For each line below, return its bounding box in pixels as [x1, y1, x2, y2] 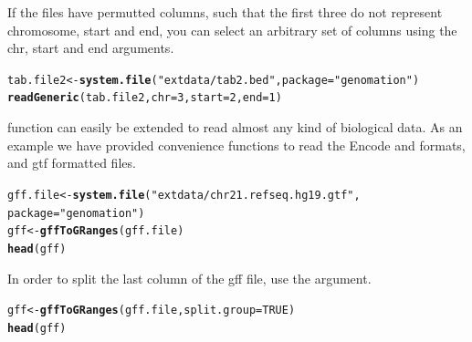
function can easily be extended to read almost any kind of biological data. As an [7, 118, 463, 137]
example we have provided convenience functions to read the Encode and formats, [7, 135, 466, 154]
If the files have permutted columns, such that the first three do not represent [7, 3, 443, 21]
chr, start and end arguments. [7, 38, 174, 57]
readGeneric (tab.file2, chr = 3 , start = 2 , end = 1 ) [7, 91, 282, 105]
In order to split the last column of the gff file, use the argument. [7, 268, 372, 287]
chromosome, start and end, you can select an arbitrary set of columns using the [7, 20, 457, 39]
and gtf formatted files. [7, 153, 136, 172]
